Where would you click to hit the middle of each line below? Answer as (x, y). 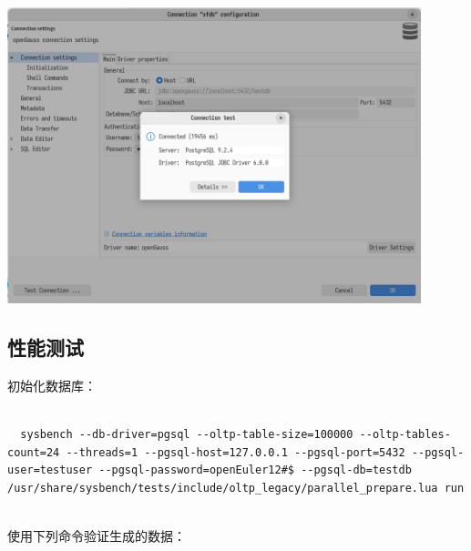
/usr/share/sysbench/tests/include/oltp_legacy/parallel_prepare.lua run (236, 488)
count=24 (34, 452)
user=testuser (50, 470)
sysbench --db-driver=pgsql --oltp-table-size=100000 (187, 435)
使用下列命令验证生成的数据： (97, 536)
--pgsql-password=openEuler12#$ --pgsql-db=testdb (255, 470)
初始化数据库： (52, 385)
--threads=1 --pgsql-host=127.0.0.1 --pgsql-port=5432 (235, 452)
